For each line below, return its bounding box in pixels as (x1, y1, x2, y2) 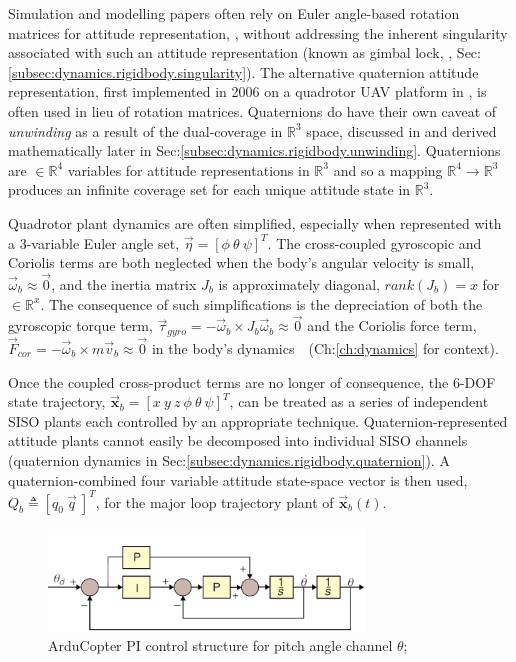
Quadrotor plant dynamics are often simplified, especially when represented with (8, 212, 502, 233)
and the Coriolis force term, (307, 315, 477, 336)
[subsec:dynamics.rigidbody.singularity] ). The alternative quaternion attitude (8, 61, 479, 82)
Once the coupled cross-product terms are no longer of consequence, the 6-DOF (8, 371, 496, 392)
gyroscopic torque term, (8, 315, 153, 336)
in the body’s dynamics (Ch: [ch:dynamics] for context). (151, 338, 499, 359)
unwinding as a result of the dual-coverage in (8, 120, 283, 141)
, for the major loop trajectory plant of (95, 491, 334, 512)
